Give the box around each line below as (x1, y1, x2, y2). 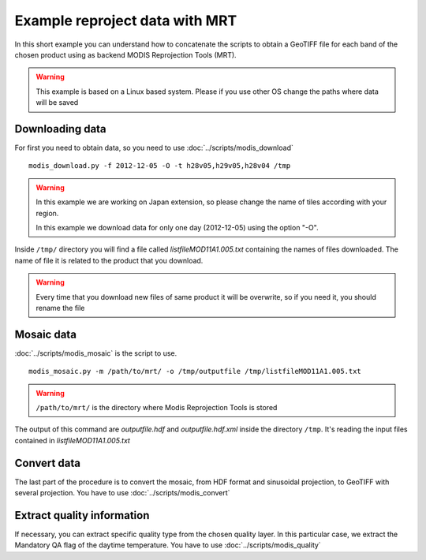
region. (35, 208, 59, 218)
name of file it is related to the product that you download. (14, 256, 204, 265)
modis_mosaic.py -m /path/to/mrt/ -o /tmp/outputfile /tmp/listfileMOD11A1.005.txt (28, 367, 362, 376)
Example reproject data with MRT (14, 12, 237, 29)
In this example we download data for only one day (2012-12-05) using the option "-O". (35, 222, 319, 232)
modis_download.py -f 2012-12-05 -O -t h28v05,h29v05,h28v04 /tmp (28, 162, 291, 170)
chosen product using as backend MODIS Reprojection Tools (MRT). (14, 50, 237, 59)
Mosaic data (14, 327, 77, 341)
